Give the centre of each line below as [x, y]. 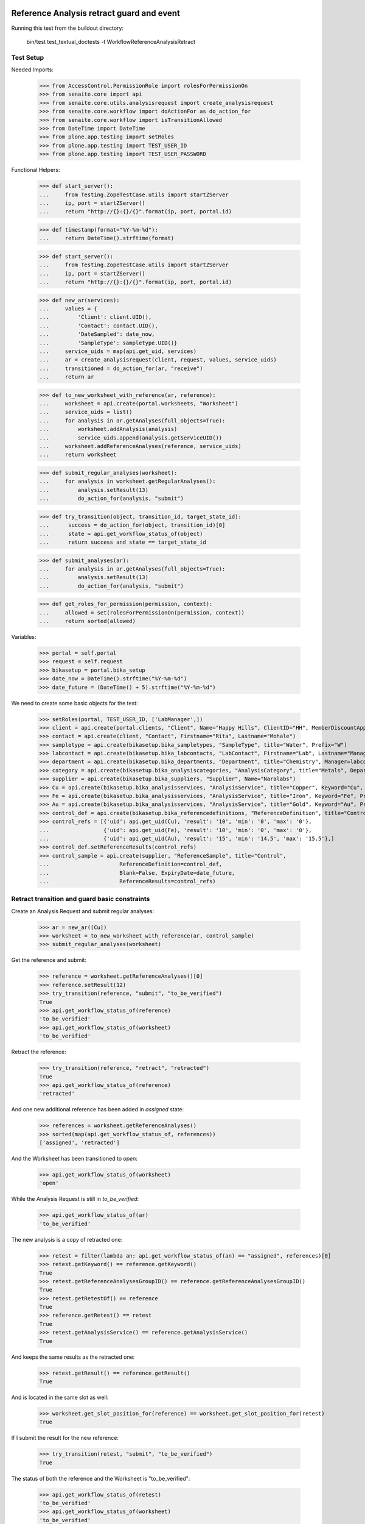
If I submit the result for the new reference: [65, 1438]
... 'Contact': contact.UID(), [99, 326]
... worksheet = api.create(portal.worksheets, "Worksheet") [139, 404]
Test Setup [28, 57]
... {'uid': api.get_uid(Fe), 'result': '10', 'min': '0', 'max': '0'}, [176, 830]
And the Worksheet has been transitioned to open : [75, 1159]
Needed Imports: [33, 69]
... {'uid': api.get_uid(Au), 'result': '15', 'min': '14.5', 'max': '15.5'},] [187, 839]
